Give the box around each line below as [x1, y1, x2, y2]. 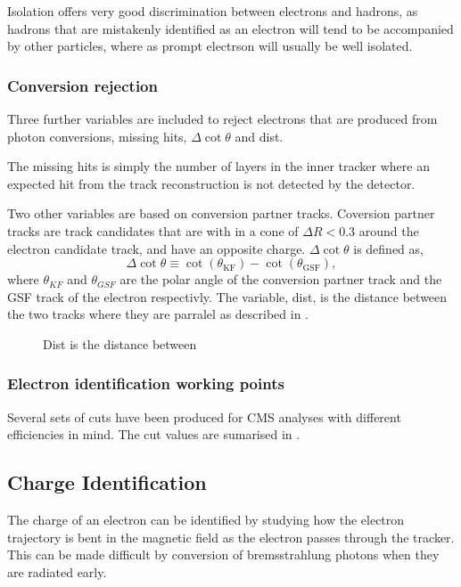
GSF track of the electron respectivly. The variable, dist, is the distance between [7, 287, 448, 306]
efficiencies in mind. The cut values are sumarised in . [7, 425, 300, 444]
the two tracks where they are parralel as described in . [7, 305, 309, 323]
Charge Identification [7, 469, 207, 496]
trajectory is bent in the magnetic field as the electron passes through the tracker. [7, 527, 455, 546]
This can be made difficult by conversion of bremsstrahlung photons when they [7, 545, 440, 564]
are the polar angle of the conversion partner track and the [119, 270, 442, 289]
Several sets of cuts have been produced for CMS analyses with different [7, 407, 401, 426]
